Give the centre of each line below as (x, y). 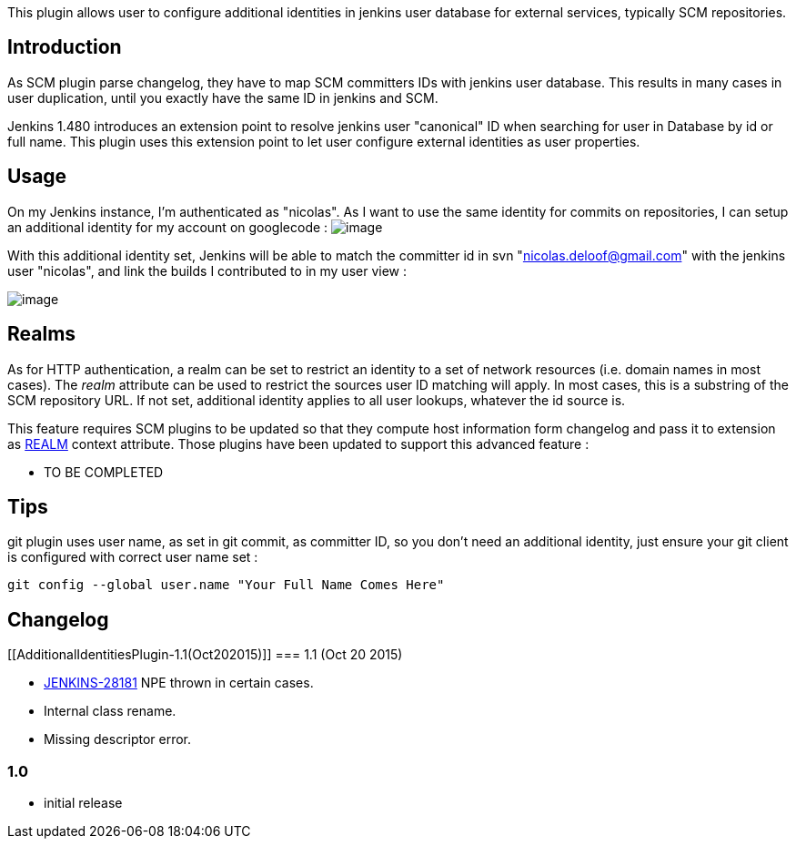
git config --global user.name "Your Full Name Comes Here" (226, 585)
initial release (83, 802)
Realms (42, 334)
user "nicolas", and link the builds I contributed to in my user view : (207, 270)
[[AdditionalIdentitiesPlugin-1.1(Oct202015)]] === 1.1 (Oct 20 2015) (205, 655)
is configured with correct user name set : (133, 557)
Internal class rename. (110, 711)
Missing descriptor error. (118, 739)
